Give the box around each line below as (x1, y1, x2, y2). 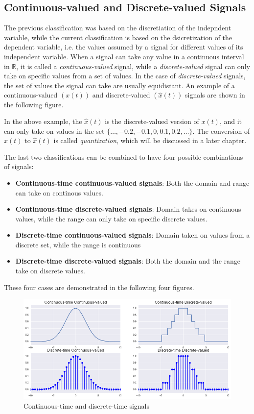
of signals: (4, 161, 34, 171)
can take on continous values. (15, 187, 103, 197)
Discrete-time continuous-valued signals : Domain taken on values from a (15, 230, 250, 240)
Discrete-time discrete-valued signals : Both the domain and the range (15, 256, 241, 266)
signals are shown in (185, 90, 245, 100)
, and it (219, 116, 242, 126)
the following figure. (4, 99, 64, 110)
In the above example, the (4, 116, 82, 126)
